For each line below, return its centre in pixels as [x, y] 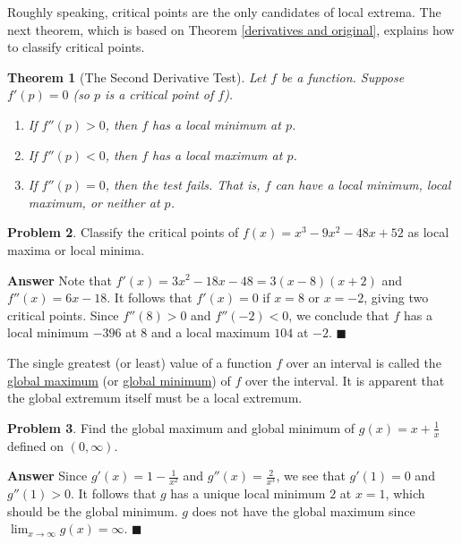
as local [428, 232]
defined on [36, 445]
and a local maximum [211, 332]
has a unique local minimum [248, 493]
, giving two [396, 297]
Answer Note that [60, 280]
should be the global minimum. [93, 510]
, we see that [311, 476]
